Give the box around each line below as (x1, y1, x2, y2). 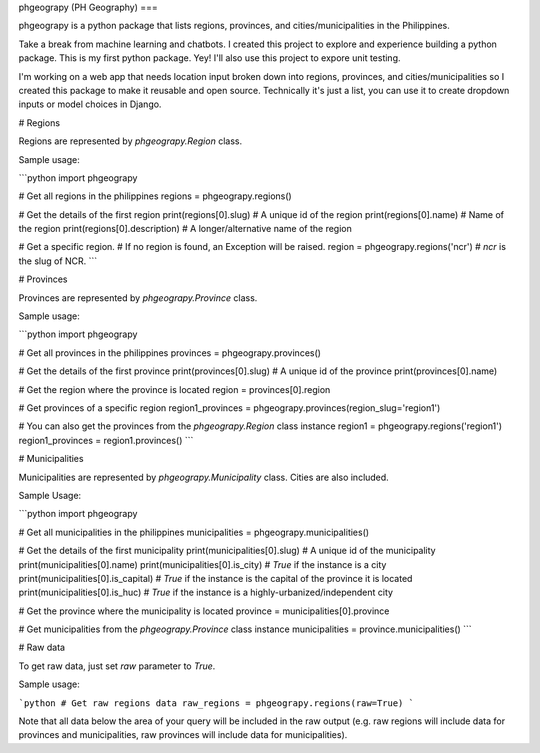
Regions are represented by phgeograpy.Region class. (18, 135, 243, 147)
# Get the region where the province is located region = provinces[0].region (18, 383, 331, 395)
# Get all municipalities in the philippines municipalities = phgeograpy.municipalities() (18, 526, 370, 538)
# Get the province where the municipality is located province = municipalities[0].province (18, 605, 390, 617)
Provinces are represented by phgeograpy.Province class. (18, 291, 258, 304)
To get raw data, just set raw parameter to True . (18, 660, 216, 672)
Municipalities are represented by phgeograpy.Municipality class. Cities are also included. (18, 471, 389, 483)
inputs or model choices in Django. (18, 98, 162, 110)
